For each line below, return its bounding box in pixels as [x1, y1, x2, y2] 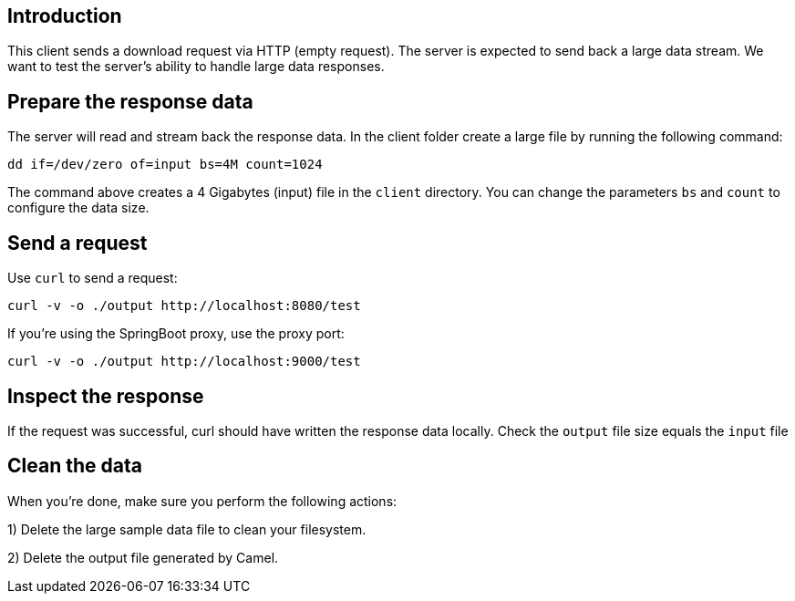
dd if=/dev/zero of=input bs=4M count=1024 [7, 157, 323, 172]
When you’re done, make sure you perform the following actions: [7, 492, 397, 509]
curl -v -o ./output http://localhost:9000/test [7, 354, 361, 369]
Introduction [7, 5, 122, 27]
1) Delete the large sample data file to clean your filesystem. [7, 521, 367, 537]
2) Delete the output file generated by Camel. [7, 549, 279, 565]
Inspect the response [7, 384, 204, 408]
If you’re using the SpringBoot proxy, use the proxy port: [7, 326, 345, 342]
